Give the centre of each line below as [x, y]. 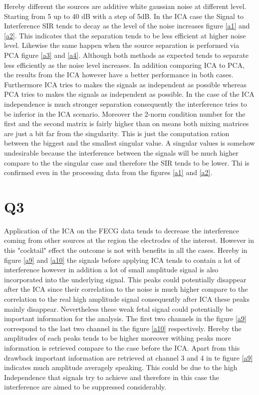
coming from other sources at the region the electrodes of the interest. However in [129, 240]
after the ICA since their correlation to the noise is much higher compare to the [126, 289]
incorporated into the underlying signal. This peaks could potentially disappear [125, 279]
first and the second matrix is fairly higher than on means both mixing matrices [127, 123]
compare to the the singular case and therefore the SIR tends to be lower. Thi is [127, 162]
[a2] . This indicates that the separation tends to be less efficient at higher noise [125, 35]
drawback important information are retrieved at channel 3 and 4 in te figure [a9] [129, 357]
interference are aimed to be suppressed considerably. [85, 387]
